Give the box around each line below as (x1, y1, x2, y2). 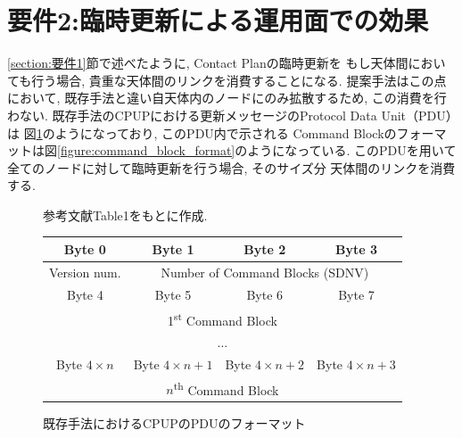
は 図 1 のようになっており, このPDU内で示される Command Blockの (7, 123, 397, 142)
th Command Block (173, 377, 279, 399)
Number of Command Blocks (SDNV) (161, 262, 369, 281)
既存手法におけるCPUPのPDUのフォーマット (43, 414, 306, 433)
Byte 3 (334, 239, 377, 258)
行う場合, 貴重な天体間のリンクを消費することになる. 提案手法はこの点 (31, 70, 447, 89)
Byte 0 (63, 239, 106, 258)
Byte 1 (152, 239, 194, 258)
